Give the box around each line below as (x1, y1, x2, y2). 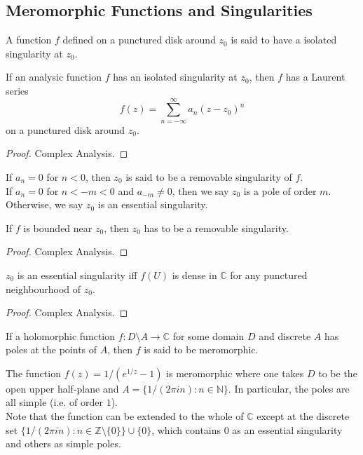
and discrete (259, 328, 311, 343)
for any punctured (230, 267, 308, 282)
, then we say (172, 183, 229, 198)
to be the (318, 365, 357, 380)
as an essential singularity (232, 422, 343, 437)
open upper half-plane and (6, 381, 119, 395)
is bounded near (23, 220, 93, 235)
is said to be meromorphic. (144, 342, 259, 357)
